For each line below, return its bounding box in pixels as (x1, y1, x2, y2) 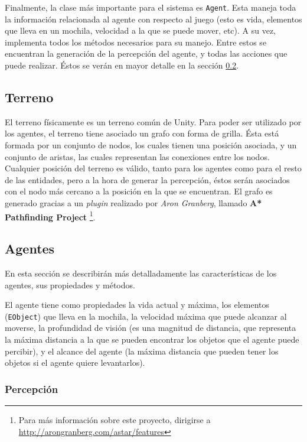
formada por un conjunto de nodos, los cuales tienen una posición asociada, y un (5, 139, 297, 151)
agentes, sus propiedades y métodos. (5, 278, 135, 291)
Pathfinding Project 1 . (5, 209, 96, 223)
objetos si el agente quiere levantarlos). (5, 356, 145, 369)
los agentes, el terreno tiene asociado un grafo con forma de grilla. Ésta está (5, 127, 279, 139)
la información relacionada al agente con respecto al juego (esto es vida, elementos (5, 12, 302, 25)
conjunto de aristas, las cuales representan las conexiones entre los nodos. (5, 150, 270, 162)
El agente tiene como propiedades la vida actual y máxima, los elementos (5, 298, 270, 311)
